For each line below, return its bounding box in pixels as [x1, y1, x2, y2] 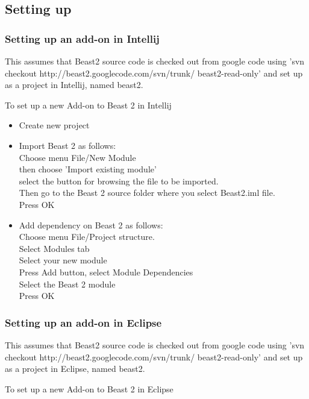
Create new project [19, 119, 90, 131]
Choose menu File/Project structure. [19, 230, 155, 243]
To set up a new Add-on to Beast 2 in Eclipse [5, 382, 173, 395]
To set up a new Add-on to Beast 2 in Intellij [5, 98, 172, 111]
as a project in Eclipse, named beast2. [5, 362, 145, 375]
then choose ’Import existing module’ [19, 163, 157, 175]
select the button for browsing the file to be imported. [19, 174, 219, 187]
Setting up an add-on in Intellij [5, 31, 160, 46]
